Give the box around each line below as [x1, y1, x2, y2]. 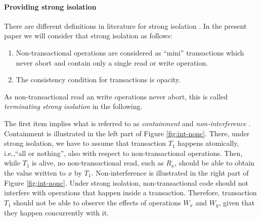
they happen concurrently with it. [4, 207, 109, 218]
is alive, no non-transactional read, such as [32, 157, 164, 168]
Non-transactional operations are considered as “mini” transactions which [16, 47, 244, 58]
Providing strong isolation [4, 1, 97, 12]
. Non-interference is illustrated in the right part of [91, 167, 249, 178]
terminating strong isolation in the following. [4, 101, 143, 112]
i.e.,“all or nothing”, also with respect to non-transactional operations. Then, [4, 147, 243, 158]
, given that [219, 197, 255, 207]
